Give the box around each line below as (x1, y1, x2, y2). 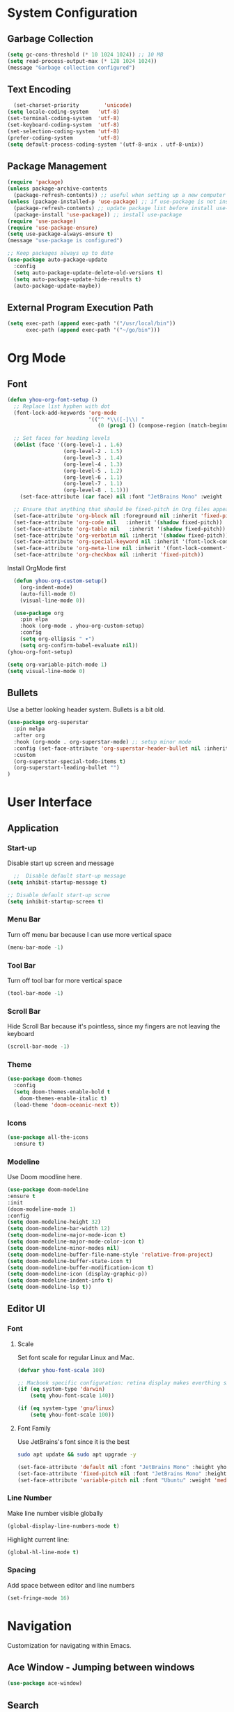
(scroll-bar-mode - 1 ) (7, 1043, 70, 1050)
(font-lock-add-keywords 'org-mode (13, 409, 117, 416)
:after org (13, 732, 45, 739)
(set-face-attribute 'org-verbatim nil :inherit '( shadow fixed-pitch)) (13, 532, 229, 539)
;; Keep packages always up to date (7, 250, 114, 257)
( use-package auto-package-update (7, 256, 108, 263)
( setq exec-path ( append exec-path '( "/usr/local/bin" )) (7, 320, 176, 327)
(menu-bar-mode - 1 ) (7, 944, 64, 951)
